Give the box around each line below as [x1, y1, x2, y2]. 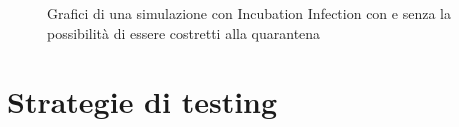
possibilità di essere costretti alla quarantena [47, 22, 321, 43]
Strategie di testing [7, 81, 278, 122]
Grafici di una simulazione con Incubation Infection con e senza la [47, 3, 451, 23]
